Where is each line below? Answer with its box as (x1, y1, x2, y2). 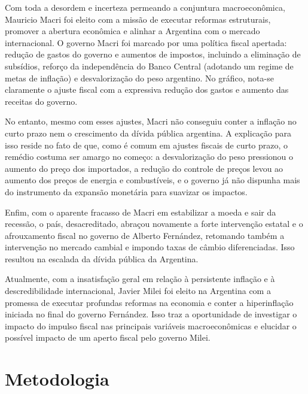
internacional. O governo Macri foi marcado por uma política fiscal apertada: (5, 36, 287, 49)
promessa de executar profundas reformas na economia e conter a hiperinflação (5, 296, 294, 308)
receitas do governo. (5, 95, 78, 107)
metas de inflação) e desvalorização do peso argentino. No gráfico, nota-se (5, 71, 274, 84)
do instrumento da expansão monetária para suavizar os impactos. (5, 185, 248, 198)
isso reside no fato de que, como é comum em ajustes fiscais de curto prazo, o (5, 138, 288, 151)
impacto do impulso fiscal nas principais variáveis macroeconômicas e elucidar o (5, 319, 297, 332)
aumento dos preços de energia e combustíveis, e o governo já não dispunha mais (5, 174, 300, 186)
